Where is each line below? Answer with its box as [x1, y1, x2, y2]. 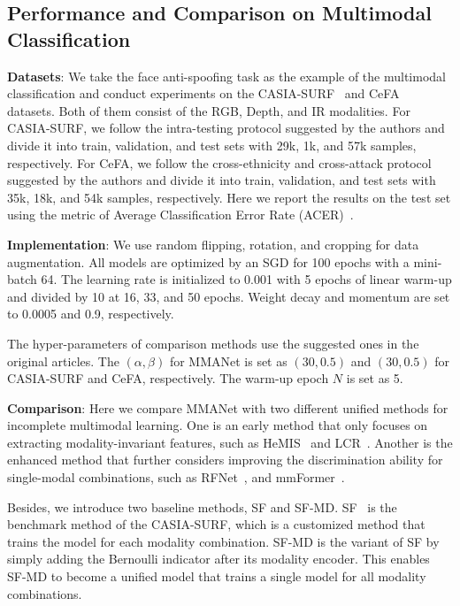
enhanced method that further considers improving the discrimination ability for [7, 450, 443, 469]
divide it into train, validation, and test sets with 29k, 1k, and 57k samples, [7, 135, 417, 154]
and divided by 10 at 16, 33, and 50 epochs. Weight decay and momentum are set [7, 287, 450, 305]
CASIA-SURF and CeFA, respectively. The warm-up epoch [7, 369, 329, 387]
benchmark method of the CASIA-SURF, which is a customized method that [7, 515, 425, 533]
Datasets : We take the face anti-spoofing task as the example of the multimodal [7, 66, 446, 85]
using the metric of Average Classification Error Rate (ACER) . [7, 205, 354, 224]
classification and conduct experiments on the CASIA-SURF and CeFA [7, 84, 400, 103]
